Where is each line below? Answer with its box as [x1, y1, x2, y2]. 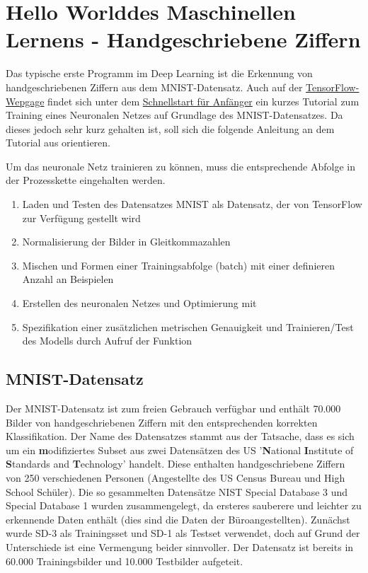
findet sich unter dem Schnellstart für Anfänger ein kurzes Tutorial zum [47, 93, 360, 108]
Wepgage [6, 93, 45, 108]
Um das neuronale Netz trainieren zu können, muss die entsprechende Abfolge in [6, 158, 355, 173]
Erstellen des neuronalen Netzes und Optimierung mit [22, 296, 257, 311]
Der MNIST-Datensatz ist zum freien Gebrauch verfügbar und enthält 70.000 [6, 401, 341, 416]
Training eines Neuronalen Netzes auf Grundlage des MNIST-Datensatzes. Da [6, 108, 343, 122]
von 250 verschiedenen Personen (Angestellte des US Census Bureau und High [6, 470, 345, 485]
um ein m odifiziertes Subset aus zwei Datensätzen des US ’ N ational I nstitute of [6, 442, 354, 457]
